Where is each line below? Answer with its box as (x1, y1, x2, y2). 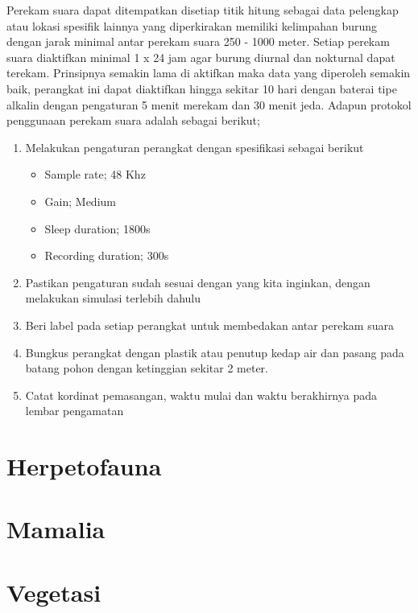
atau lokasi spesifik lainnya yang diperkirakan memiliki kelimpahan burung (6, 17, 378, 34)
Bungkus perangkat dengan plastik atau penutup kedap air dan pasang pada (25, 344, 404, 360)
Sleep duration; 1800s (44, 220, 151, 237)
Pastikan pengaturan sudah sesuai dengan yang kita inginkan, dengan (25, 274, 370, 290)
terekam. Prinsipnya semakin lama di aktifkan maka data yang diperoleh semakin (6, 64, 411, 81)
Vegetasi (6, 575, 101, 608)
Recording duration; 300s (44, 247, 169, 264)
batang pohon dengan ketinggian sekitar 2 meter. (25, 360, 268, 376)
